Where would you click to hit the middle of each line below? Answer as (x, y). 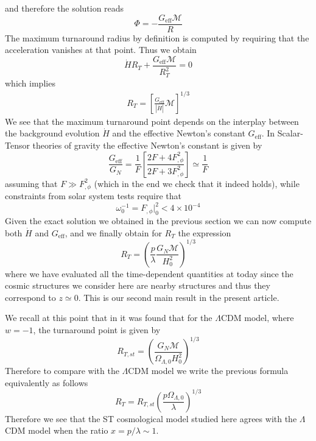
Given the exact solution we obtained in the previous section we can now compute (158, 220)
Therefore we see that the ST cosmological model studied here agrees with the (151, 418)
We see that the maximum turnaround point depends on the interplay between (152, 121)
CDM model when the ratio (57, 430)
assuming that (31, 183)
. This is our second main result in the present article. (179, 297)
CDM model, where (257, 318)
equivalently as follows (47, 382)
